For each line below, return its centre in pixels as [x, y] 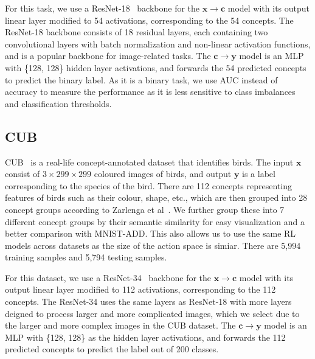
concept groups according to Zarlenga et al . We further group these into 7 [145, 209]
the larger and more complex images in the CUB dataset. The [120, 325]
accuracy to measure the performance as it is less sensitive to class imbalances [150, 92]
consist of [22, 174]
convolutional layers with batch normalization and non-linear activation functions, [158, 44]
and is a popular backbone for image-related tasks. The [108, 56]
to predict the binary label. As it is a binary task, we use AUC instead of [141, 79]
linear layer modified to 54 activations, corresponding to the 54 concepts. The [149, 20]
